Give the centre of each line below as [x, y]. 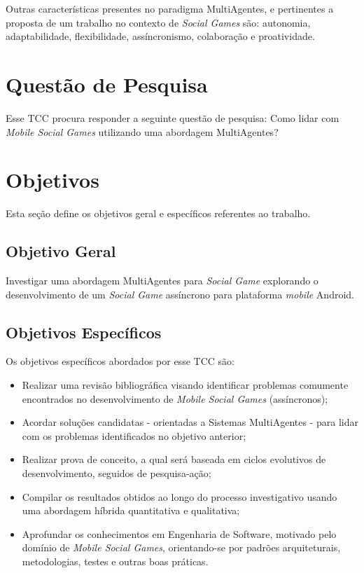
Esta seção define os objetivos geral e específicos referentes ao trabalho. [158, 213]
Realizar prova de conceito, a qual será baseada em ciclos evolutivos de [174, 459]
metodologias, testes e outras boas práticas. [115, 561]
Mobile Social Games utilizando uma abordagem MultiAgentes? [142, 131]
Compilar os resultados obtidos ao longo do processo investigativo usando [180, 496]
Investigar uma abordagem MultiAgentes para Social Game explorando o [162, 281]
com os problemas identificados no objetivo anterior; [134, 435]
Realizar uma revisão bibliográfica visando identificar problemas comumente [185, 385]
